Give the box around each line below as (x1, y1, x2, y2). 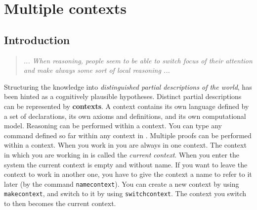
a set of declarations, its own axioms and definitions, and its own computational (4, 110, 246, 121)
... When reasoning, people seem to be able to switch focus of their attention (23, 55, 253, 65)
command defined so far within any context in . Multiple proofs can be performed (4, 130, 252, 140)
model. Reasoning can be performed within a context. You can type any (4, 120, 222, 131)
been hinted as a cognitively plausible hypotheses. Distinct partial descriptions (4, 91, 242, 102)
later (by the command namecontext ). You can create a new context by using (4, 178, 239, 189)
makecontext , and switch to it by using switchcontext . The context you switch (4, 188, 247, 199)
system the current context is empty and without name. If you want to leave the (4, 159, 248, 169)
